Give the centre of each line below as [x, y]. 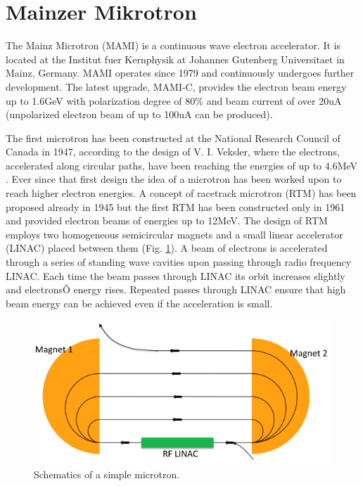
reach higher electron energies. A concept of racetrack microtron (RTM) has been [181, 193]
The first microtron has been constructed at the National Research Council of [173, 138]
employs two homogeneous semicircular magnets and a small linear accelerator [174, 234]
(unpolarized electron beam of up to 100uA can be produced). [139, 114]
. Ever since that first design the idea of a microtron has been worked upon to [174, 179]
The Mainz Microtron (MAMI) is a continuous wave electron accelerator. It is [173, 45]
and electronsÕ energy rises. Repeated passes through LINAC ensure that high [176, 289]
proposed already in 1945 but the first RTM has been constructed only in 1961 [176, 206]
